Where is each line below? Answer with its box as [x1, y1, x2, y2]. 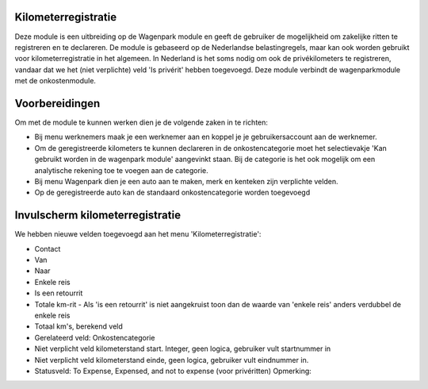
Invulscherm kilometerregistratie [14, 209, 182, 222]
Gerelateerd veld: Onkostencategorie [34, 333, 155, 342]
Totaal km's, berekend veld [34, 322, 123, 331]
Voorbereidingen [14, 96, 101, 110]
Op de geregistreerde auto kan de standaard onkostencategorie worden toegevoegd [34, 187, 311, 198]
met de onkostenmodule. [14, 76, 97, 86]
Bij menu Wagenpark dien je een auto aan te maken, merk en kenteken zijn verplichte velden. [34, 176, 338, 186]
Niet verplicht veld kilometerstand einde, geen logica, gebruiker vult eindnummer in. [34, 355, 309, 364]
